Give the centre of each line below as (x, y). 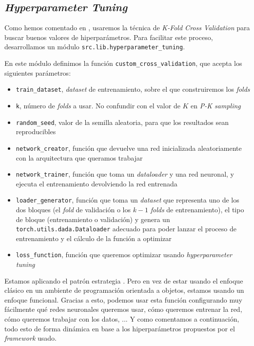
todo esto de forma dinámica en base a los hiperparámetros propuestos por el (120, 328)
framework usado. (30, 338)
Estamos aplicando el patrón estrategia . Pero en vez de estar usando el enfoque (124, 280)
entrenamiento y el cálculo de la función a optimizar (94, 238)
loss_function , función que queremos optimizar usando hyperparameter (124, 254)
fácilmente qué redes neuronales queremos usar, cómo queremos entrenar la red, (123, 309)
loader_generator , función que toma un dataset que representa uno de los (127, 200)
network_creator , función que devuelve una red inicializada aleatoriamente (129, 148)
